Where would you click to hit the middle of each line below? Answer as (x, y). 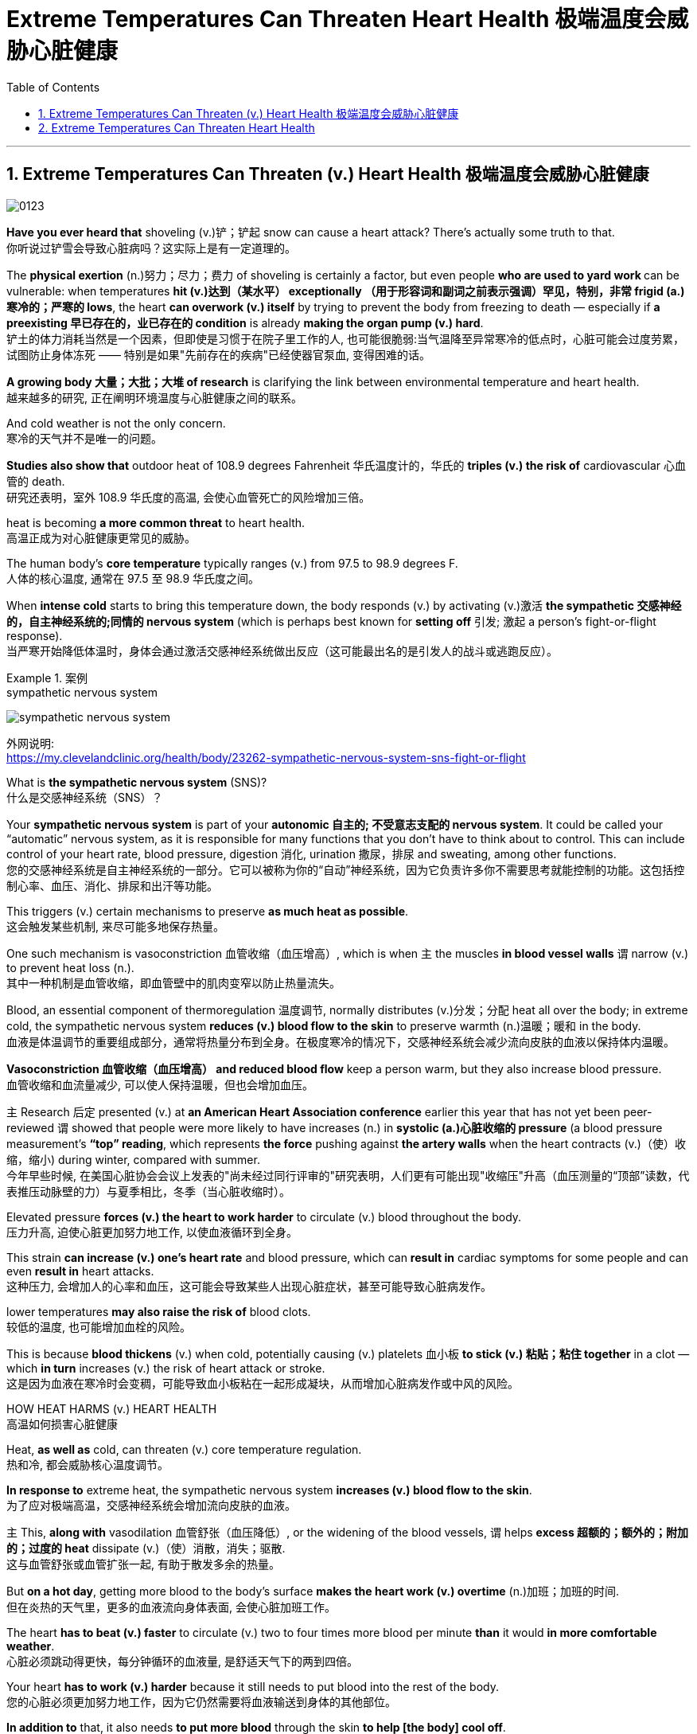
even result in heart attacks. (80, 1271)
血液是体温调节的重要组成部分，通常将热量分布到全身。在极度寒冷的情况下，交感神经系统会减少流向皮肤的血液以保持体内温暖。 (341, 1041)
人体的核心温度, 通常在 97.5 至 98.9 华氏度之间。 (133, 578)
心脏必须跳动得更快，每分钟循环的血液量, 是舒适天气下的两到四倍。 (182, 1661)
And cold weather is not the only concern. (116, 423)
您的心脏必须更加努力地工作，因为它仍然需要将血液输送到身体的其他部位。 (201, 1701)
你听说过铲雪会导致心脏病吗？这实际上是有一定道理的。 (151, 248)
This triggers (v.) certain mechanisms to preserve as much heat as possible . (208, 911)
